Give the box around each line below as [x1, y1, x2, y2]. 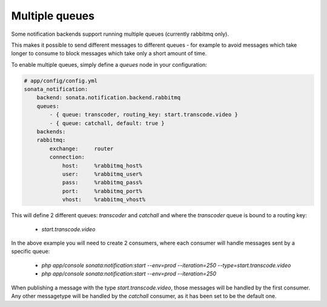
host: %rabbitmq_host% [62, 162, 142, 169]
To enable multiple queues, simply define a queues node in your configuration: [11, 61, 207, 68]
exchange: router [49, 145, 114, 152]
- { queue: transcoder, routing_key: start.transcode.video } [49, 111, 239, 118]
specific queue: [11, 248, 50, 255]
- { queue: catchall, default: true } [49, 120, 165, 127]
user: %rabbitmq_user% [62, 170, 142, 177]
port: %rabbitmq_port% [62, 187, 142, 194]
